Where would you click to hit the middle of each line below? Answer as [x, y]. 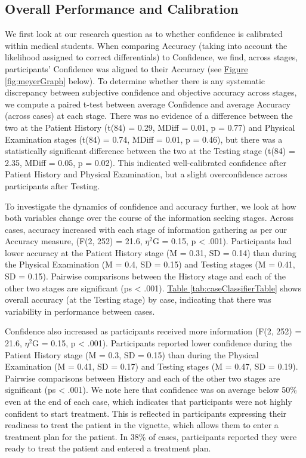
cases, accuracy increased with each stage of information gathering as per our [146, 229]
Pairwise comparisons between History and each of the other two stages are [143, 378]
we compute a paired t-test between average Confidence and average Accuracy [148, 104]
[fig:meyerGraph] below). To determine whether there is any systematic [135, 80]
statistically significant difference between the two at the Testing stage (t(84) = [150, 151]
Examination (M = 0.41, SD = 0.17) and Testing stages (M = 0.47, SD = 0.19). [152, 366]
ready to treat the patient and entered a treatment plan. [108, 448]
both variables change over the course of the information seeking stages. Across [149, 218]
